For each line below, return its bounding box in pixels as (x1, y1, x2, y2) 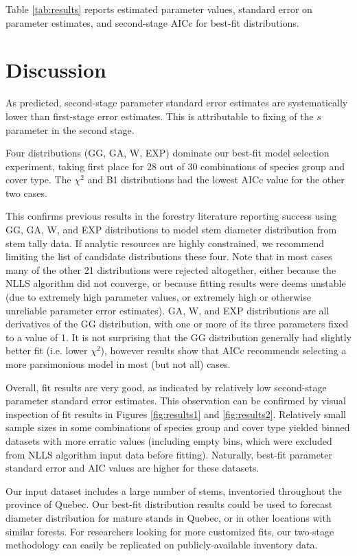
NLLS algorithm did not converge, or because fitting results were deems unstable (5, 276, 346, 290)
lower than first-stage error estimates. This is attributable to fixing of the (5, 108, 314, 123)
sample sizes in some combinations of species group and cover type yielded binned (5, 420, 350, 435)
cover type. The (5, 172, 71, 187)
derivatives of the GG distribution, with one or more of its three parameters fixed (5, 316, 349, 331)
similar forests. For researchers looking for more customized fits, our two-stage (5, 524, 334, 538)
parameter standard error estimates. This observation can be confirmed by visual (5, 393, 346, 408)
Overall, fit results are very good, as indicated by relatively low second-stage (5, 380, 327, 394)
